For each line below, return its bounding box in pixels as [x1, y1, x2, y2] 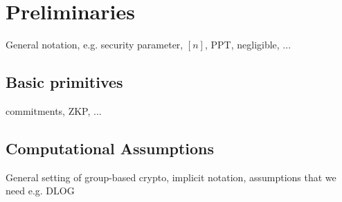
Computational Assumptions [6, 137, 215, 158]
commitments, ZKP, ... [6, 103, 102, 118]
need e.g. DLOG [6, 183, 75, 198]
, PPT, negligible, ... [204, 37, 291, 52]
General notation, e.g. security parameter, [6, 37, 183, 52]
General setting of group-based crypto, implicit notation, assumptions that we [6, 169, 336, 184]
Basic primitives [6, 71, 123, 93]
